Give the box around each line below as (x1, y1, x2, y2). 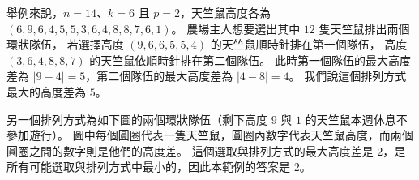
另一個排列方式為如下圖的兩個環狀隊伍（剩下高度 (6, 110, 267, 127)
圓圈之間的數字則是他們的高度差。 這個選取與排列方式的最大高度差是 (6, 142, 374, 159)
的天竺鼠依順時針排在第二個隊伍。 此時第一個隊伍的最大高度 (89, 51, 411, 68)
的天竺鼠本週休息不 (305, 110, 408, 127)
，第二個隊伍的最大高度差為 (85, 67, 233, 84)
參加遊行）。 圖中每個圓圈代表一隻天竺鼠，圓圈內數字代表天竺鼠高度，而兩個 (6, 126, 413, 144)
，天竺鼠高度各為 (180, 4, 271, 20)
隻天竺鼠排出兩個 (319, 19, 410, 36)
